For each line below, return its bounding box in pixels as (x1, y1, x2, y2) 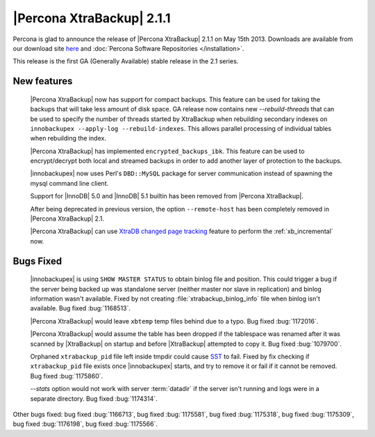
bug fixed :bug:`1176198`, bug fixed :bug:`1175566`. (12, 420, 158, 428)
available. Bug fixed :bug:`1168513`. (30, 304, 131, 312)
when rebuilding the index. (30, 134, 107, 143)
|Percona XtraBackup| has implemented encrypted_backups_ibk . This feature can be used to (30, 147, 305, 155)
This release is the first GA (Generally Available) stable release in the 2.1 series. (12, 57, 239, 65)
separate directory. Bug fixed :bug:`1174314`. (30, 394, 158, 403)
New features (12, 75, 73, 87)
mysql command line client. (30, 179, 109, 187)
